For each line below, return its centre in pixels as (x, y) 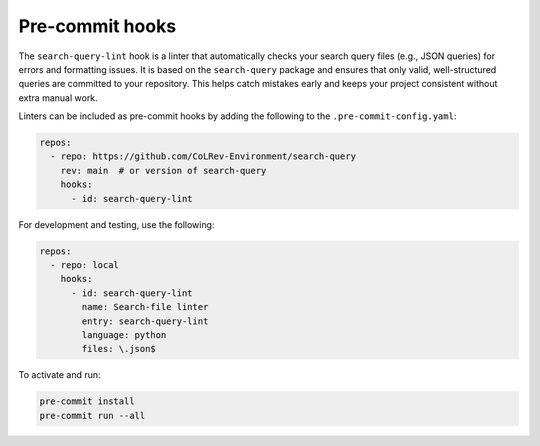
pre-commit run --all (92, 415)
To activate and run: (59, 375)
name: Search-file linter (145, 307)
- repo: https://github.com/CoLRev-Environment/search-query (203, 156)
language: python (124, 334)
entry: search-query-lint (145, 321)
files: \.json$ (119, 349)
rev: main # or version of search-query (163, 170)
